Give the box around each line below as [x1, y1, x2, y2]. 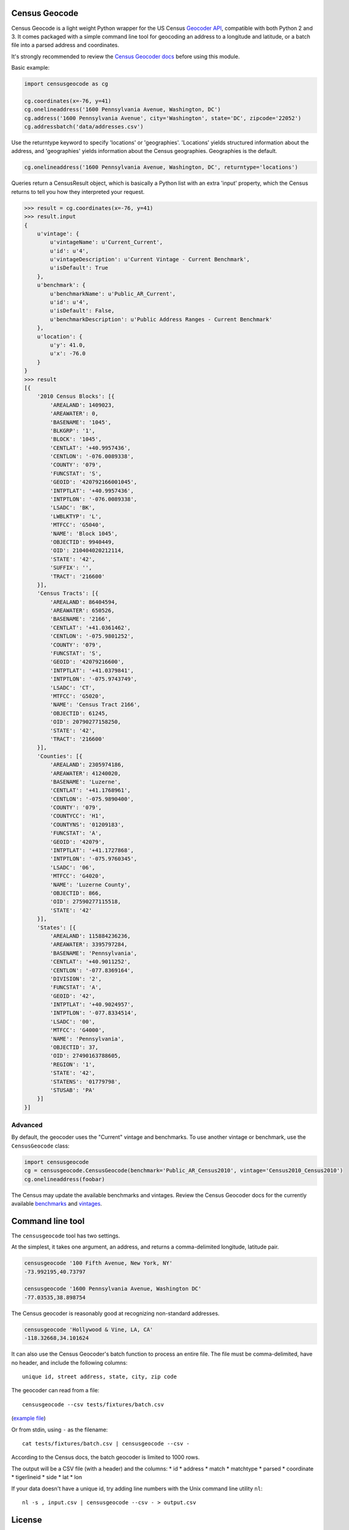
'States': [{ [37, 924, 76, 931]
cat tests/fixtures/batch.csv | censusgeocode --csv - [22, 1440, 190, 1447]
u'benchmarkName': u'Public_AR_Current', [50, 290, 176, 297]
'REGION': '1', [50, 1061, 96, 1068]
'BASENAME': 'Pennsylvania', [50, 949, 138, 957]
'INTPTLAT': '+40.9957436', [50, 487, 134, 494]
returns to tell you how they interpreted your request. [11, 188, 145, 195]
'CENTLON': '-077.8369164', [50, 967, 134, 974]
